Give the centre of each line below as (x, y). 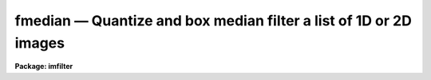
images (40, 43)
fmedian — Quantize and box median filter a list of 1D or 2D (214, 21)
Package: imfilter (44, 67)
